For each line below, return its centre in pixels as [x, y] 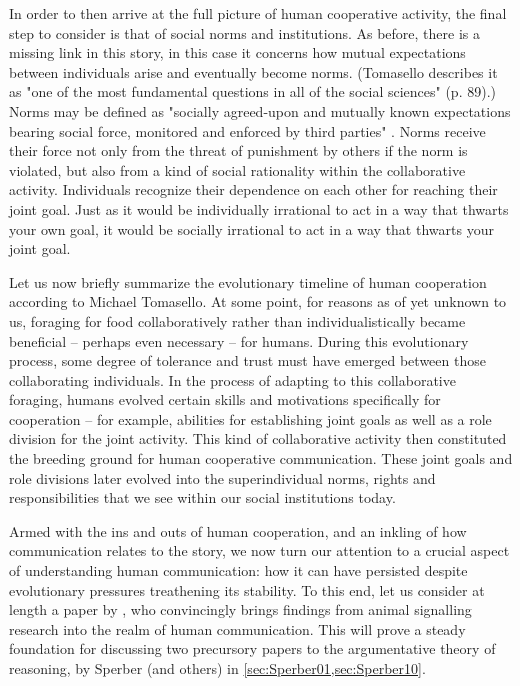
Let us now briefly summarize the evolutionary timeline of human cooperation [248, 281]
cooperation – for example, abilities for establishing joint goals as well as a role [250, 418]
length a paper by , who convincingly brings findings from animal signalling [240, 609]
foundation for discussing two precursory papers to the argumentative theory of [252, 648]
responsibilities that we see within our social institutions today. [202, 497]
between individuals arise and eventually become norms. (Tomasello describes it [253, 71]
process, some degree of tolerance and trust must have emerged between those [247, 360]
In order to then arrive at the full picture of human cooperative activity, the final [258, 13]
